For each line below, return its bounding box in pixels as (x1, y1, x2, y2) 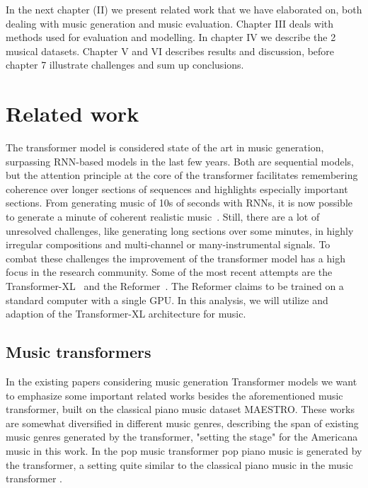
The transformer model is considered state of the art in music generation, (6, 140, 324, 155)
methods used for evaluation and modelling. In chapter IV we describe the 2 (6, 30, 336, 45)
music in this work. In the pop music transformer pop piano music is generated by (6, 443, 362, 458)
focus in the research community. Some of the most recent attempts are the (6, 265, 333, 279)
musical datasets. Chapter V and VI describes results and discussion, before (6, 43, 335, 58)
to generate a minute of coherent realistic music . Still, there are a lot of (6, 209, 320, 224)
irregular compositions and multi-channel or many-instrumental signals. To (6, 237, 330, 252)
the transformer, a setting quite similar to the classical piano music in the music (6, 457, 353, 472)
